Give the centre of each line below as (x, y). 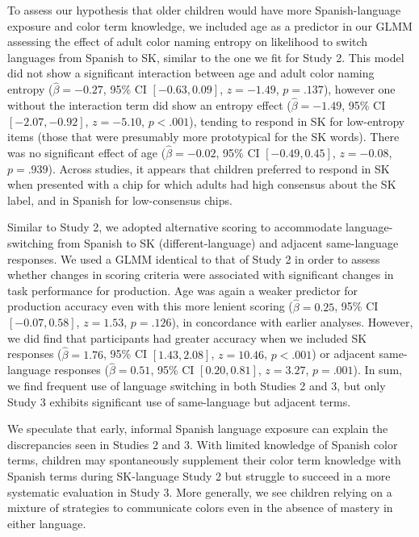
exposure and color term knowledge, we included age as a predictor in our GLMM (210, 25)
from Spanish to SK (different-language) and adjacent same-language (228, 242)
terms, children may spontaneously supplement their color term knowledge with (204, 460)
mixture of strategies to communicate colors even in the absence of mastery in (200, 508)
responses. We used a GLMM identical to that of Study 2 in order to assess (194, 258)
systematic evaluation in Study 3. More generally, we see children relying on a (200, 491)
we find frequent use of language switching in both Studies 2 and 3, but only (197, 385)
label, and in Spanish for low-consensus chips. (120, 200)
